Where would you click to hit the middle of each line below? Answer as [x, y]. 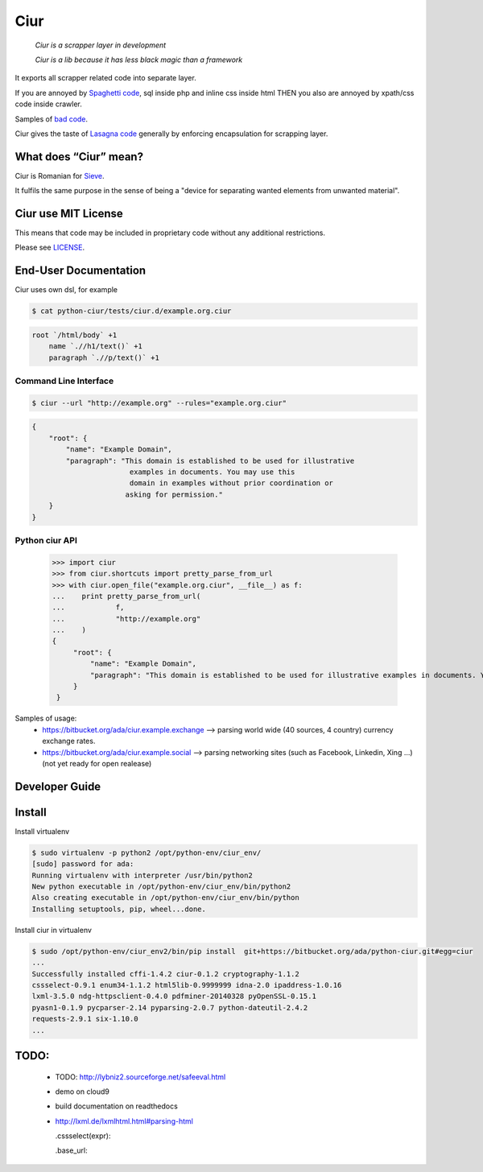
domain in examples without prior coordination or [231, 483]
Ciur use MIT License [69, 214]
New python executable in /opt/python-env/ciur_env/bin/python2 [161, 887]
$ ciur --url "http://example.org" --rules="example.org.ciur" [159, 403]
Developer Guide [58, 786]
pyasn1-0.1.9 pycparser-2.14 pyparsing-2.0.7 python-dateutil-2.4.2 [170, 1007]
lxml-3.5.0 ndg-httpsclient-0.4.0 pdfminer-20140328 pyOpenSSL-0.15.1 [174, 997]
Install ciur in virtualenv [54, 930]
